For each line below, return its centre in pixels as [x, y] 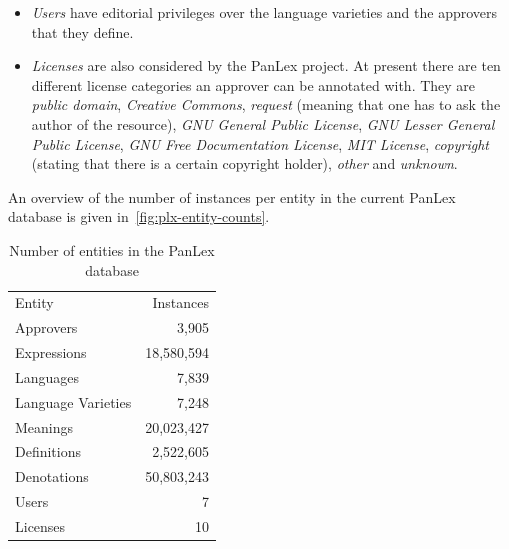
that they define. [82, 31]
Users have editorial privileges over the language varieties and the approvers [264, 12]
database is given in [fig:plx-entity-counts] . [139, 216]
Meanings [44, 426]
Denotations [52, 476]
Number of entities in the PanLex [112, 249]
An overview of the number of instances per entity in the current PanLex [232, 196]
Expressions [51, 352]
